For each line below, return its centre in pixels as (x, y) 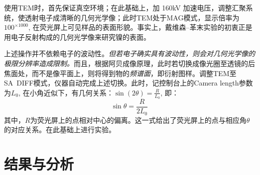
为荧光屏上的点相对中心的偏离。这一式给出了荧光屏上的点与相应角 (138, 120)
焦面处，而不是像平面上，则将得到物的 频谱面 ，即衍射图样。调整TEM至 (120, 73)
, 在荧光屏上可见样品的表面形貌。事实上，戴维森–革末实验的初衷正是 (140, 27)
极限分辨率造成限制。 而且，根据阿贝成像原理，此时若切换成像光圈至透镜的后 (130, 63)
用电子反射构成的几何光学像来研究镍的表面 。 (77, 37)
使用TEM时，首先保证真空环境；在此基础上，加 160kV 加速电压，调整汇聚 (125, 7)
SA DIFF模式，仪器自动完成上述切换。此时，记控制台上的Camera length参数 (129, 83)
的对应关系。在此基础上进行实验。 (60, 130)
